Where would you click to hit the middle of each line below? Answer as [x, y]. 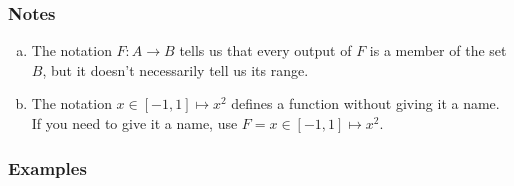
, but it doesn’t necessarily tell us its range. [175, 69]
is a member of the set [438, 50]
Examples [47, 167]
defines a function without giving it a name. [365, 103]
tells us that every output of [265, 50]
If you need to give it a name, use [134, 123]
